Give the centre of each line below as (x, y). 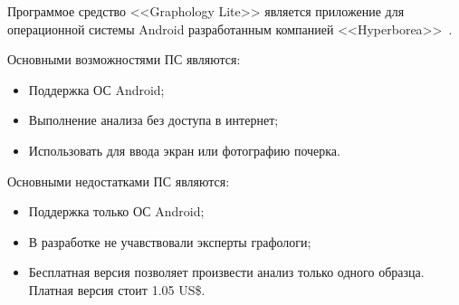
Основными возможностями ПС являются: (124, 59)
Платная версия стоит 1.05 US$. (117, 289)
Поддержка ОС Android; (96, 89)
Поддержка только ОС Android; (116, 211)
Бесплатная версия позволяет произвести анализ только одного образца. (226, 272)
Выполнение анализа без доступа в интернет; (153, 120)
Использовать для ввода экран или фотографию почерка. (184, 150)
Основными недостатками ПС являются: (119, 181)
